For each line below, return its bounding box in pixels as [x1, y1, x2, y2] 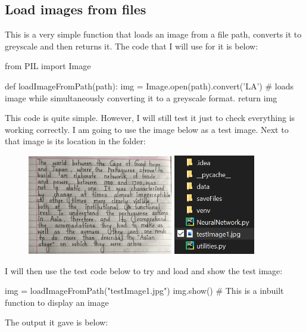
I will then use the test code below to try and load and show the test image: [5, 264, 283, 277]
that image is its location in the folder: [5, 135, 146, 147]
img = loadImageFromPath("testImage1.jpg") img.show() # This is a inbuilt [5, 284, 284, 297]
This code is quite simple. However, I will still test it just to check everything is [5, 111, 295, 124]
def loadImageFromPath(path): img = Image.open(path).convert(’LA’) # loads [5, 79, 293, 92]
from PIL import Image [5, 60, 91, 72]
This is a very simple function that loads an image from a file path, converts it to [5, 28, 302, 41]
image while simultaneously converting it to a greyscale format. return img [5, 91, 277, 104]
